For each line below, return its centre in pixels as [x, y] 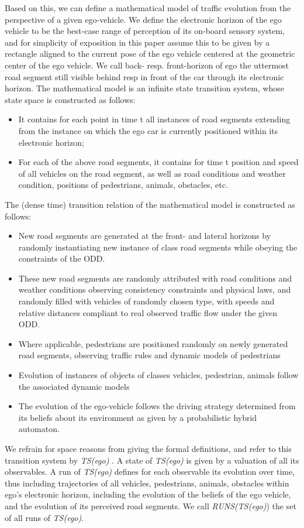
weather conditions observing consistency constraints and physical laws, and [155, 289]
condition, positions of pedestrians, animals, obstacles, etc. [123, 185]
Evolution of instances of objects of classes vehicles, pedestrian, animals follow [158, 375]
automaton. [39, 429]
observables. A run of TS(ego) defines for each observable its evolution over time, [150, 472]
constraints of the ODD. [62, 258]
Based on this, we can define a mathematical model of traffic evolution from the [148, 8]
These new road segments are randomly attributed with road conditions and [155, 278]
